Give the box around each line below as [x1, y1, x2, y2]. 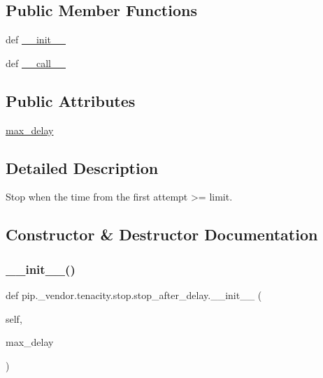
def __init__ [6, 32, 66, 47]
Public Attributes [6, 89, 136, 111]
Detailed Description [6, 157, 159, 178]
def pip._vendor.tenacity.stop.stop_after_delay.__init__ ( [6, 287, 262, 302]
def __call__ [6, 55, 66, 70]
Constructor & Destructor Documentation [6, 224, 318, 245]
